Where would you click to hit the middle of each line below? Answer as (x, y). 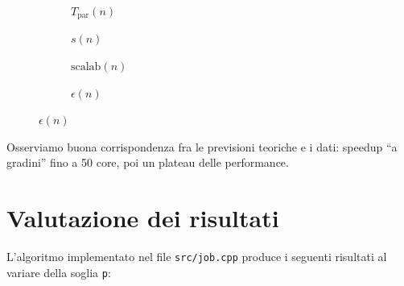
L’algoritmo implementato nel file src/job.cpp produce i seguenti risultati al (197, 257)
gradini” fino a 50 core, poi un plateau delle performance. (148, 162)
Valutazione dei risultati (143, 218)
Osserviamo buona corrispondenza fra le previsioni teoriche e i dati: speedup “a (202, 146)
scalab (86, 67)
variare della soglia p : (59, 272)
